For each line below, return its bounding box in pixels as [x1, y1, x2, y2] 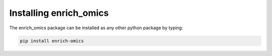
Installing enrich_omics [9, 7, 109, 18]
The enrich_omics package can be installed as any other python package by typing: [9, 25, 183, 31]
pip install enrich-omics [20, 38, 84, 44]
